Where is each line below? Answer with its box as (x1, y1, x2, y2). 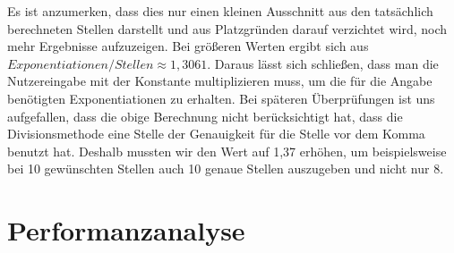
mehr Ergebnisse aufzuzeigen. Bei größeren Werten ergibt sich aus (7, 37, 369, 55)
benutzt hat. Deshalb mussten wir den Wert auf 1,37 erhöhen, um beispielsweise (7, 141, 447, 160)
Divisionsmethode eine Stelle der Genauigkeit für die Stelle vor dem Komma (7, 124, 425, 143)
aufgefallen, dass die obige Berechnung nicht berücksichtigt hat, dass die (7, 106, 403, 125)
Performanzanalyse (7, 212, 245, 249)
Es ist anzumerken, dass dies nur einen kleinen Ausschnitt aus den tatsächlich (7, 2, 433, 20)
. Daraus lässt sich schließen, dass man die (207, 54, 439, 72)
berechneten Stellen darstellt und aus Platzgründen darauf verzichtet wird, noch (7, 19, 448, 38)
